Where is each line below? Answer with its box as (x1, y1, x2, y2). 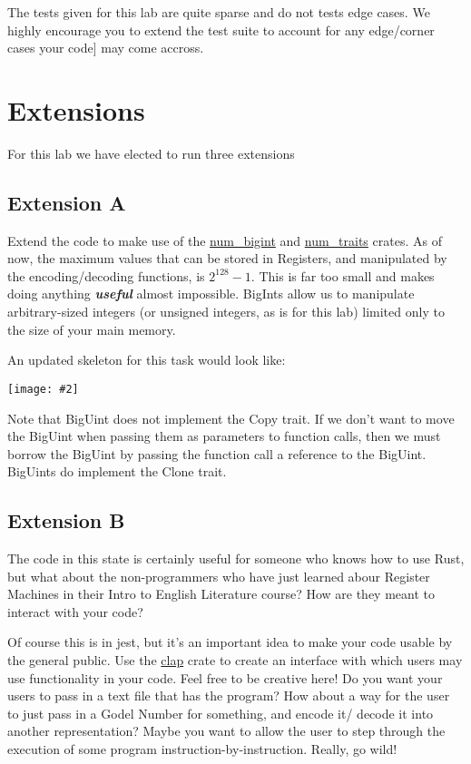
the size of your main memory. (7, 319, 176, 338)
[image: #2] (7, 382, 79, 396)
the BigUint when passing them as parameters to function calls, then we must (7, 426, 441, 446)
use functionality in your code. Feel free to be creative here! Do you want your (7, 668, 443, 687)
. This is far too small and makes (250, 266, 435, 285)
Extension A (7, 188, 126, 216)
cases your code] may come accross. (7, 38, 204, 57)
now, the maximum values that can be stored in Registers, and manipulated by (7, 249, 447, 268)
